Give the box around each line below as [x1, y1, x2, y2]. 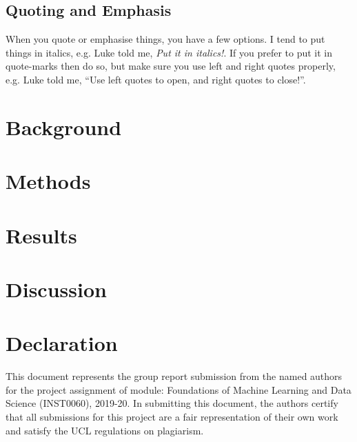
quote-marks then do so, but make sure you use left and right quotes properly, [6, 59, 336, 73]
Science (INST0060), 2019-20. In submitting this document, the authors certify [6, 396, 338, 410]
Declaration [6, 329, 118, 357]
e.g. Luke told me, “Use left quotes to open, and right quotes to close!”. [6, 72, 306, 86]
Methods [6, 167, 91, 195]
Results [6, 221, 77, 249]
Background [6, 112, 122, 141]
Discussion [6, 274, 107, 303]
